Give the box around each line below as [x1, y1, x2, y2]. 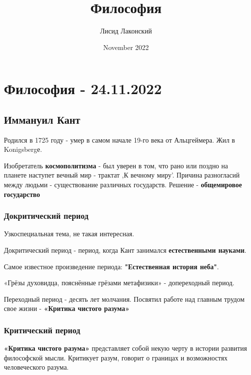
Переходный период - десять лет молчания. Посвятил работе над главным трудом [4, 293, 245, 304]
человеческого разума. [4, 362, 69, 372]
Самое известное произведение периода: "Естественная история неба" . [4, 261, 219, 271]
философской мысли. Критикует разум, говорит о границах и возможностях [4, 352, 228, 362]
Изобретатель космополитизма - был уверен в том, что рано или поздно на [4, 160, 228, 170]
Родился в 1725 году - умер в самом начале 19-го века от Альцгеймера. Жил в [4, 134, 235, 145]
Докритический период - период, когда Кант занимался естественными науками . [4, 245, 247, 255]
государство [4, 189, 40, 199]
